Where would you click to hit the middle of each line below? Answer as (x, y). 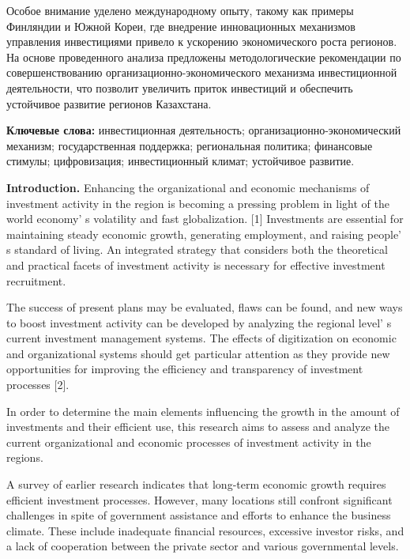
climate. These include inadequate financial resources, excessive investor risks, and (205, 530)
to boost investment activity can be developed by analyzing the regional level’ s (199, 322)
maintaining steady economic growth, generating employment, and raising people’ (204, 234)
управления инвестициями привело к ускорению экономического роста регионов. (202, 42)
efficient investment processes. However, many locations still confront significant (199, 499)
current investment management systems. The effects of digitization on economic (201, 338)
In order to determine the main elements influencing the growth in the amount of (203, 411)
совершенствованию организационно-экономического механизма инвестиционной (202, 72)
